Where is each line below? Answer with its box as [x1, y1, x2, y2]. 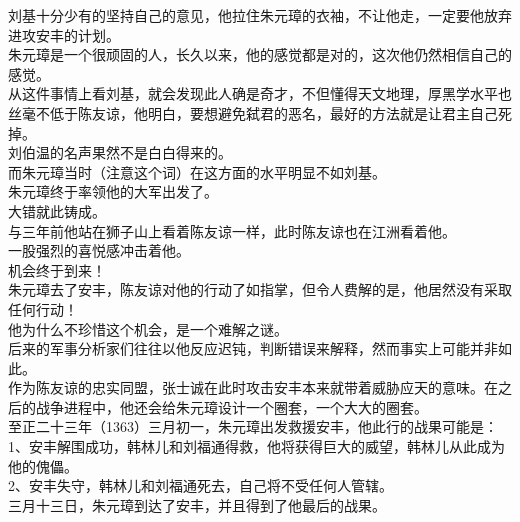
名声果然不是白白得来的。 [63, 142, 232, 163]
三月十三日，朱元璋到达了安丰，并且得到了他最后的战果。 [8, 494, 386, 515]
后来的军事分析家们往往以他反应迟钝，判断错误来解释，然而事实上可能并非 [8, 338, 498, 359]
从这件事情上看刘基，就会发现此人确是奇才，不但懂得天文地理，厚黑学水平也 [8, 83, 512, 104]
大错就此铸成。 [8, 200, 106, 221]
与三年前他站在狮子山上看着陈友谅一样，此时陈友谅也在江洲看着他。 [8, 220, 456, 241]
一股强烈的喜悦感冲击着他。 [8, 240, 190, 261]
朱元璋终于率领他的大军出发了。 [8, 181, 218, 202]
